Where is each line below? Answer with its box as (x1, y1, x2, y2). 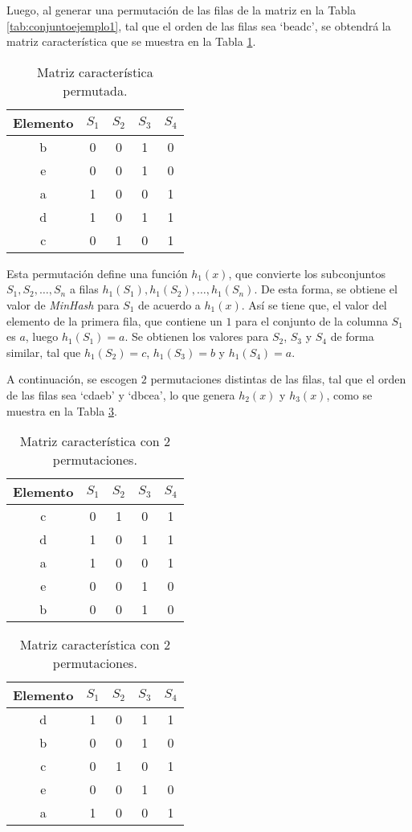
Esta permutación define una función (6, 264, 188, 281)
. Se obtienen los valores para (124, 328, 269, 345)
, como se (326, 386, 373, 403)
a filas (69, 281, 99, 297)
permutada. (63, 80, 128, 100)
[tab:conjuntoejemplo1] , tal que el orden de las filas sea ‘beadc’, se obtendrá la (6, 17, 391, 34)
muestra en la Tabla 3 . (6, 402, 117, 419)
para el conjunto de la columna (235, 312, 388, 329)
